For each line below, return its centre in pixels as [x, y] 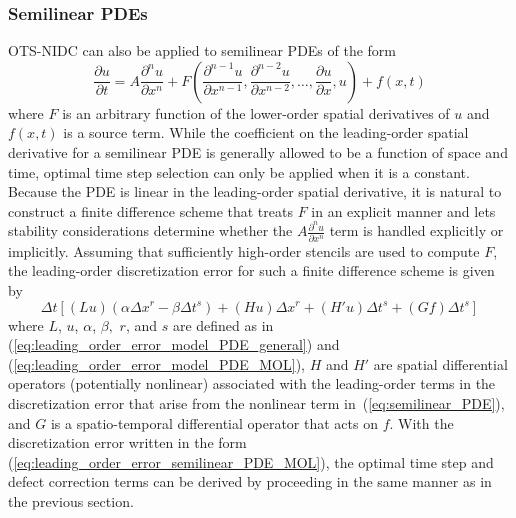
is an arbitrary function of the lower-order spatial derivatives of [256, 112]
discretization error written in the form [127, 442]
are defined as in [223, 324]
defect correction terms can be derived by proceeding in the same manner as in [250, 481]
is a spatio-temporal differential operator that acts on [214, 422]
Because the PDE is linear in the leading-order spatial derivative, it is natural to [255, 191]
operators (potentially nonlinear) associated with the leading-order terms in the [252, 383]
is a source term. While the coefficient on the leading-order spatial [266, 132]
